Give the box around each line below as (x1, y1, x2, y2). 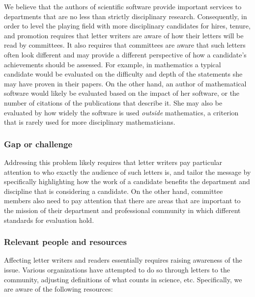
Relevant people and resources (4, 236, 127, 248)
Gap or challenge (4, 137, 73, 150)
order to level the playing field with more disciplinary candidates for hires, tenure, (4, 21, 251, 31)
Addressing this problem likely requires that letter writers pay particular (4, 157, 223, 167)
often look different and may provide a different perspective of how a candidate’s (4, 49, 247, 59)
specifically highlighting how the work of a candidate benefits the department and (4, 176, 250, 187)
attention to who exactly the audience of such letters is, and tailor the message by (4, 166, 251, 177)
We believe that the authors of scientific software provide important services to (4, 1, 242, 11)
